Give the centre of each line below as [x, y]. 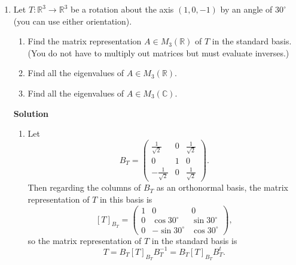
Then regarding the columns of [84, 187]
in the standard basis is [194, 240]
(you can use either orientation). [73, 21]
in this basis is [126, 199]
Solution [31, 113]
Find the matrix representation [85, 41]
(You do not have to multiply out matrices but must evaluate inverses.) [158, 52]
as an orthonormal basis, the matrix [222, 187]
